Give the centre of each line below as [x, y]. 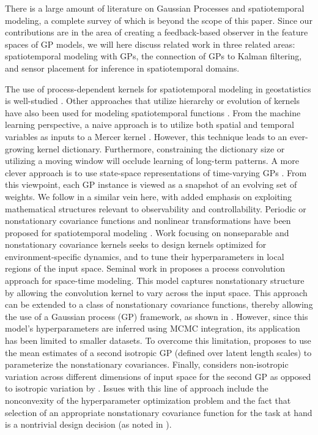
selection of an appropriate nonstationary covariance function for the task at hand [159, 412]
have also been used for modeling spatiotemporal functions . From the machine [153, 112]
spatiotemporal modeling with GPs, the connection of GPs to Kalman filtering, [153, 56]
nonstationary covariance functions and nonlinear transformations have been [148, 221]
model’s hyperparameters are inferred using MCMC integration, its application [153, 328]
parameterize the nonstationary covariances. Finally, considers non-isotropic [147, 364]
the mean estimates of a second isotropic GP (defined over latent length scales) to [158, 352]
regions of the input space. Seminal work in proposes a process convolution [145, 268]
